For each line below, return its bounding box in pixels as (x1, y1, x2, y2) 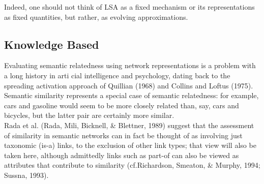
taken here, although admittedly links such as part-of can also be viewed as (4, 149, 239, 160)
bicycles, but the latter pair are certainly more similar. (4, 110, 174, 120)
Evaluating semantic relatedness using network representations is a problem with (4, 60, 256, 71)
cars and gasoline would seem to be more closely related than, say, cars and (4, 100, 239, 110)
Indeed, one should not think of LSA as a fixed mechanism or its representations (4, 2, 255, 12)
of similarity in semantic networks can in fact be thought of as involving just (4, 130, 243, 140)
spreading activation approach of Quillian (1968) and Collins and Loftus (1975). (4, 80, 253, 90)
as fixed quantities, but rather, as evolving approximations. (4, 11, 188, 22)
